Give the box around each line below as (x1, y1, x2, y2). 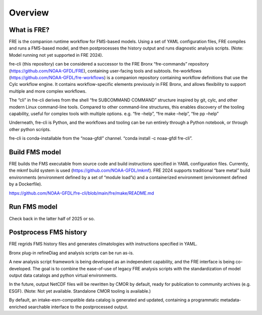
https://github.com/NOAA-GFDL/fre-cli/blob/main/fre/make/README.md (9, 190, 154, 196)
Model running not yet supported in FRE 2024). (9, 52, 103, 58)
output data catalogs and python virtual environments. (9, 272, 117, 278)
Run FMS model (9, 203, 58, 211)
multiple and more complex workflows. (9, 88, 87, 94)
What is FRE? (9, 26, 49, 34)
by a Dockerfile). (9, 181, 42, 187)
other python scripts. (9, 126, 51, 132)
